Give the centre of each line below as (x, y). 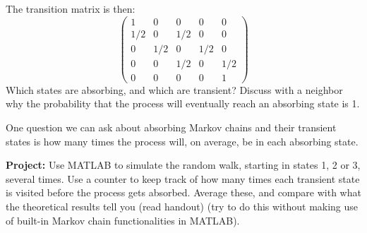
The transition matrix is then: (71, 8)
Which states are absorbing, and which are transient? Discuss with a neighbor (174, 89)
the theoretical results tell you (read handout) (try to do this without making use (182, 206)
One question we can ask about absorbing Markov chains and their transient (171, 127)
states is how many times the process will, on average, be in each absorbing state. (182, 141)
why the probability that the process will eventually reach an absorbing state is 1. (183, 103)
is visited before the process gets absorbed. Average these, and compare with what (183, 192)
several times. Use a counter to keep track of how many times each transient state (183, 178)
